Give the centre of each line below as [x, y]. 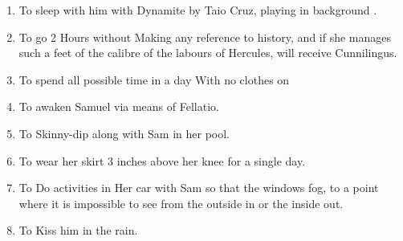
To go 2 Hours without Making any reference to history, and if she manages [205, 37]
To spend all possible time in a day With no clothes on [154, 79]
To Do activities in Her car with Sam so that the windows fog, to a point [199, 188]
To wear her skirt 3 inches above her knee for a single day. [162, 160]
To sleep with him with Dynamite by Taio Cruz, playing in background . [198, 10]
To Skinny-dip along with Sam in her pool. [124, 133]
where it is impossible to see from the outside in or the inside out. [181, 203]
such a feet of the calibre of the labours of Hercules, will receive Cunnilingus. [208, 53]
